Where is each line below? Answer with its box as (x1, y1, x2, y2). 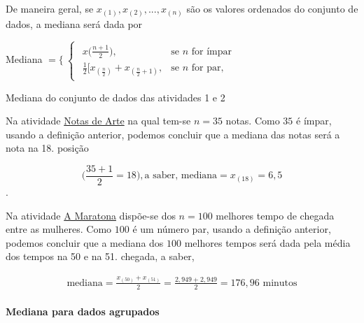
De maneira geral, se (6, 1, 94, 15)
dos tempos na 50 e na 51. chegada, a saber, (6, 249, 195, 264)
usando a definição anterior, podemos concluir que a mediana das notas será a (6, 127, 340, 141)
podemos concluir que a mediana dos (6, 235, 164, 250)
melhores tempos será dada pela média (184, 235, 351, 250)
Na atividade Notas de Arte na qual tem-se (6, 113, 191, 128)
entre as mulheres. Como (6, 222, 112, 236)
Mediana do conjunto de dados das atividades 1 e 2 (6, 89, 225, 104)
